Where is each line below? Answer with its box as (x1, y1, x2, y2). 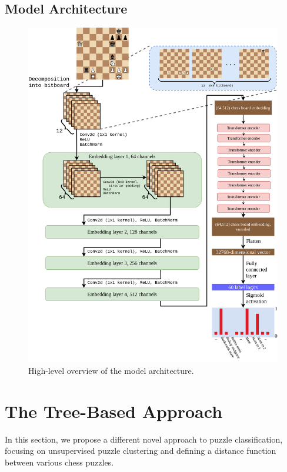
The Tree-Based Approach (5, 399, 223, 423)
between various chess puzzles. (5, 456, 114, 468)
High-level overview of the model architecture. (28, 364, 194, 376)
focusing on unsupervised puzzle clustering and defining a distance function (5, 444, 276, 457)
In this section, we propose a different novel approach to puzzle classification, (5, 433, 283, 445)
